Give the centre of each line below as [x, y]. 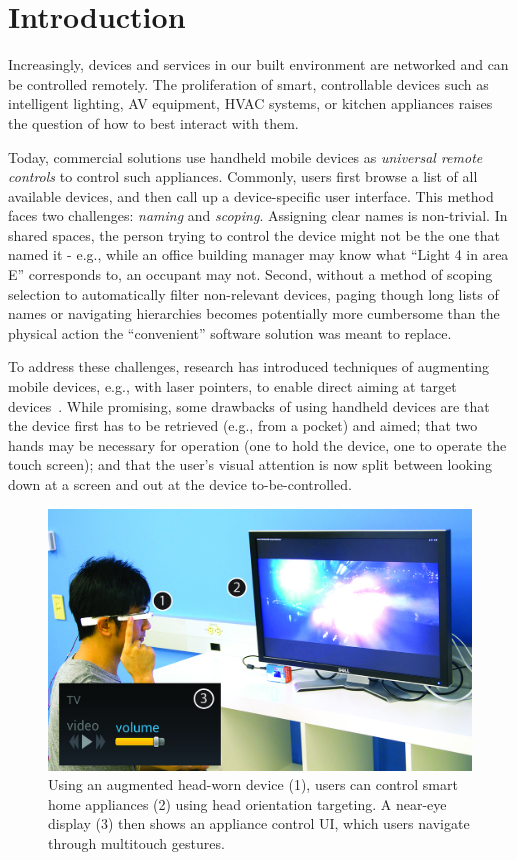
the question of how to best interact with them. [153, 122]
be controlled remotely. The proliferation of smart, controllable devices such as [248, 83]
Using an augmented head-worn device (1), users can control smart [253, 784]
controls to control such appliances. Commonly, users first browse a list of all [243, 176]
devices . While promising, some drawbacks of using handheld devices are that [249, 405]
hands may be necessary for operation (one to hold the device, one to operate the [257, 444]
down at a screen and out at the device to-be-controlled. [180, 484]
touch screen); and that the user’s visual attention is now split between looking [250, 464]
